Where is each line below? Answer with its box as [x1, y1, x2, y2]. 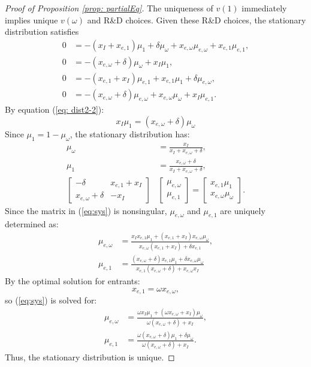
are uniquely [220, 204, 265, 216]
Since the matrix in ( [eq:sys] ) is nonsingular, [5, 204, 167, 216]
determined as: [5, 218, 59, 230]
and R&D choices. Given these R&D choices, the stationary [87, 13, 306, 26]
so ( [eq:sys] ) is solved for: [5, 294, 97, 306]
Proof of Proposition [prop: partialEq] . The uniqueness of [5, 2, 213, 14]
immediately [241, 2, 287, 14]
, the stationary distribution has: [70, 127, 190, 140]
